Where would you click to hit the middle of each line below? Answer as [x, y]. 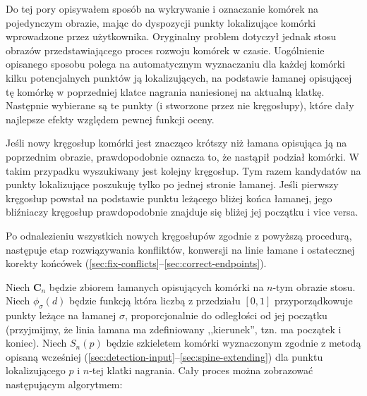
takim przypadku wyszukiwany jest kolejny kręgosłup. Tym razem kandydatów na [183, 170]
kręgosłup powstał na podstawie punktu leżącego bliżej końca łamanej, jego [169, 198]
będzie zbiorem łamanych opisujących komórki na [156, 286]
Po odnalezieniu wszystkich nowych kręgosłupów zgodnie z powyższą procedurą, [179, 235]
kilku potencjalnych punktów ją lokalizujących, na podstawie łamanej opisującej [179, 77]
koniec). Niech [36, 343]
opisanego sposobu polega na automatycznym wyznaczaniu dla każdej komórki [175, 64]
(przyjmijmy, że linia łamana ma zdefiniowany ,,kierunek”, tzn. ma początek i [174, 329]
